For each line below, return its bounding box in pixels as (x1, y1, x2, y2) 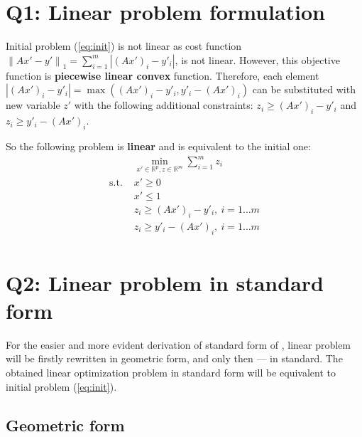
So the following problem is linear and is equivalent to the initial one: (6, 138, 311, 153)
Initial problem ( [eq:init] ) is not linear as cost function (6, 38, 242, 53)
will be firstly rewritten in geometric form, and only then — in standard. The (6, 351, 343, 366)
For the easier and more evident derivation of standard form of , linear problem (6, 337, 351, 352)
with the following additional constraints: (74, 98, 253, 112)
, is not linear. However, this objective (175, 52, 340, 67)
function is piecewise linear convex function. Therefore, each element (6, 68, 319, 83)
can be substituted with (252, 82, 356, 97)
